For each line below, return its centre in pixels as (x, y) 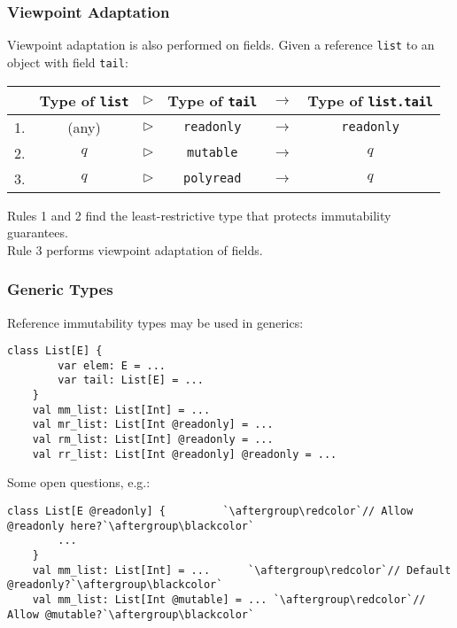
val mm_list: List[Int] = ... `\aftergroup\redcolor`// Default (242, 570)
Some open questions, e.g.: (79, 482)
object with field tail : (68, 62)
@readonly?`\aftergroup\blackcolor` (115, 585)
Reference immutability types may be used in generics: (155, 322)
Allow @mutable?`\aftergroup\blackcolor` (131, 614)
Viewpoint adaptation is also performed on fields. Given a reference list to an (221, 45)
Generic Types (60, 289)
